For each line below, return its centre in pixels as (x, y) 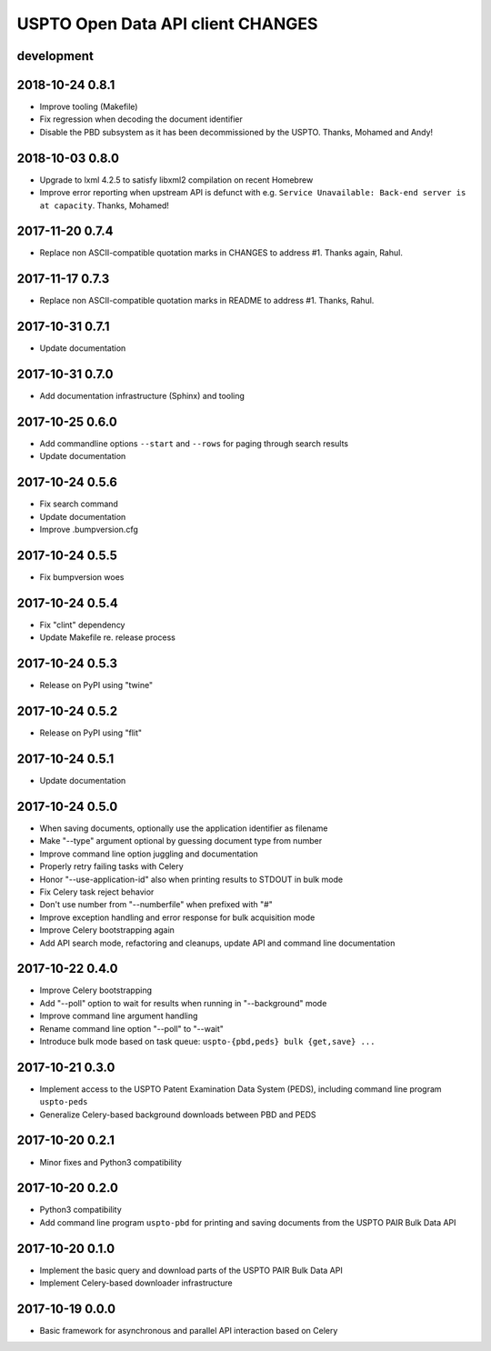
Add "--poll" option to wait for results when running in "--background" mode (183, 1003)
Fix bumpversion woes (82, 577)
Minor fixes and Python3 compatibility (110, 1162)
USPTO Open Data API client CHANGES (167, 24)
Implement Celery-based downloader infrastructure (136, 1283)
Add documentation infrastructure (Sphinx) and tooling (142, 396)
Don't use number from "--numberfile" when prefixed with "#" (156, 905)
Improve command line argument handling (119, 1016)
